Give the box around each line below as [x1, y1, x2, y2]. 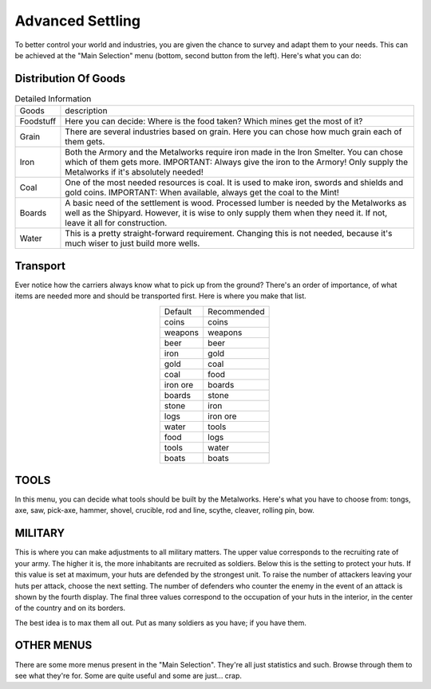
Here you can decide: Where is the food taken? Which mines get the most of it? [65, 116, 363, 127]
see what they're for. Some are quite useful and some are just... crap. [14, 671, 243, 680]
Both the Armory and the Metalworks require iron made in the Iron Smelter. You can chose [65, 147, 403, 158]
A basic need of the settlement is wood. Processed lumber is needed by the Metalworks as [65, 198, 407, 209]
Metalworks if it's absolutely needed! [65, 167, 204, 178]
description [65, 105, 108, 116]
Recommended [208, 305, 265, 317]
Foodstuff [19, 116, 56, 127]
